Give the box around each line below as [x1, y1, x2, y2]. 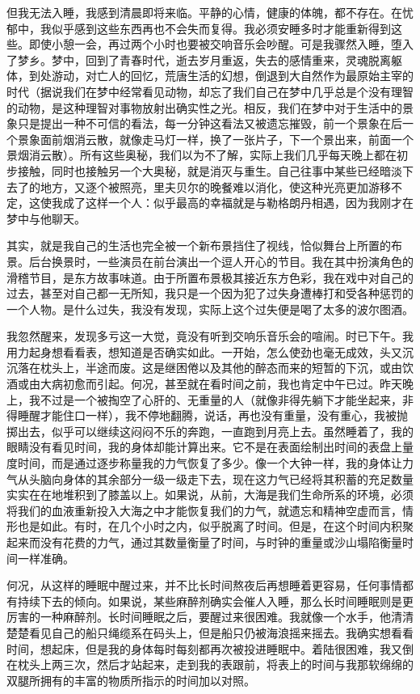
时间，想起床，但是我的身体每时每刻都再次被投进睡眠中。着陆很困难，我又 [6, 640, 402, 657]
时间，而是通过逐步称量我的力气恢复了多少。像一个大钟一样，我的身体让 [17, 455, 402, 472]
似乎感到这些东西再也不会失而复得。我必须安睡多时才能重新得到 [51, 19, 391, 36]
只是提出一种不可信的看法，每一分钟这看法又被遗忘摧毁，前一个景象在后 [17, 115, 402, 132]
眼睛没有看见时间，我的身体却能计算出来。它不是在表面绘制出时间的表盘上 [6, 438, 402, 455]
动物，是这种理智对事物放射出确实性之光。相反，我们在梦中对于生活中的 [17, 99, 402, 116]
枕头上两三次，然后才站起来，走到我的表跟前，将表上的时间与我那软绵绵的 [17, 656, 414, 673]
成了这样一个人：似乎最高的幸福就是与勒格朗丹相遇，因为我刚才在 [62, 194, 414, 211]
